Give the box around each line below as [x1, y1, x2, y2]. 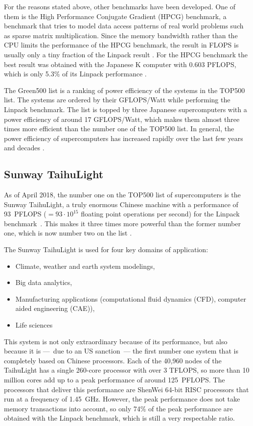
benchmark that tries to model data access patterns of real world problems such [4, 21, 244, 31]
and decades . [4, 142, 45, 153]
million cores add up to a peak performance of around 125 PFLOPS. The [4, 375, 225, 385]
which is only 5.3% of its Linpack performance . [4, 69, 147, 79]
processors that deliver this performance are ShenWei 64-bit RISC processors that [4, 384, 249, 394]
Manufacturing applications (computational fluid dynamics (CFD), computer [15, 293, 247, 304]
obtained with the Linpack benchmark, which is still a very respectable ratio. [4, 413, 235, 423]
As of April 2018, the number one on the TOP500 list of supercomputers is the [4, 189, 241, 200]
